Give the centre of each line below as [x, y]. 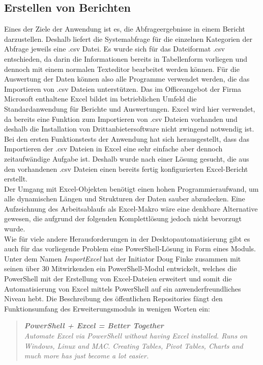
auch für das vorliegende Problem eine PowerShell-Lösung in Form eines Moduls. [130, 249]
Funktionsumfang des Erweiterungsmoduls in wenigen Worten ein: [107, 308]
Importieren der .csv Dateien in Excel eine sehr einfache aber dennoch [113, 149]
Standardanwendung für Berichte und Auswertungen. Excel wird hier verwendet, [130, 108]
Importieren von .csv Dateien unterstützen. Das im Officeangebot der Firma [123, 88]
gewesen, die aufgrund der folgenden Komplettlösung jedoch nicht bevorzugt [123, 218]
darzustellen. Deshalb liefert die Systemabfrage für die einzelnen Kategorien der [128, 38]
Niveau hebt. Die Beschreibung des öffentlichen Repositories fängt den [113, 298]
